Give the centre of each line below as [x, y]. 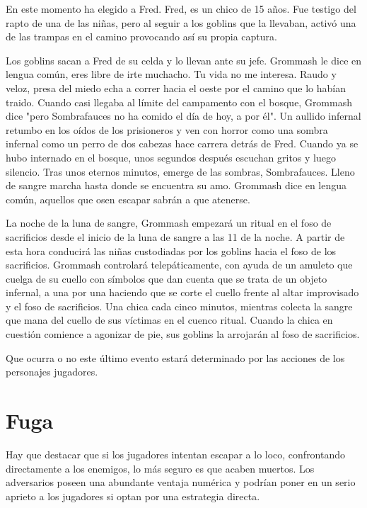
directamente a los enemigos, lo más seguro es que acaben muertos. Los [160, 468]
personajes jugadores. [52, 372]
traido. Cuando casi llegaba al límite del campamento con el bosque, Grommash [179, 102]
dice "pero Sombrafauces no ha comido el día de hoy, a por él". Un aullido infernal [183, 116]
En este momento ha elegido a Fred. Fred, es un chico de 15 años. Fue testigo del [181, 9]
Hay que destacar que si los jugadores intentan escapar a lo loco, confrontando [176, 454]
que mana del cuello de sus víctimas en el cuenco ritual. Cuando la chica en [169, 320]
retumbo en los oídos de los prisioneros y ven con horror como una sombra [167, 129]
